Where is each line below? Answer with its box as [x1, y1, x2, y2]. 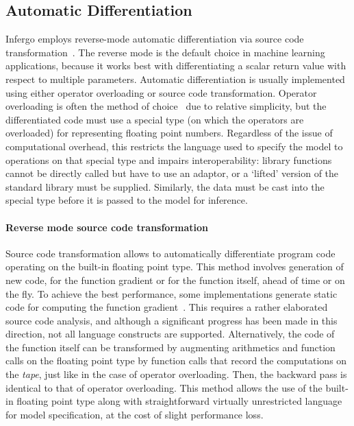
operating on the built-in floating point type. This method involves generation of [5, 259, 344, 274]
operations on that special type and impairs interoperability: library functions [5, 152, 332, 167]
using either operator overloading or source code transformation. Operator [5, 85, 317, 99]
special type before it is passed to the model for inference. [5, 193, 248, 207]
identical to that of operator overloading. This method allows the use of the [5, 380, 323, 394]
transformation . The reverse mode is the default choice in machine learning [5, 45, 325, 59]
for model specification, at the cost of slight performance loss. [5, 407, 264, 421]
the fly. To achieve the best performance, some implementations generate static [5, 286, 338, 300]
